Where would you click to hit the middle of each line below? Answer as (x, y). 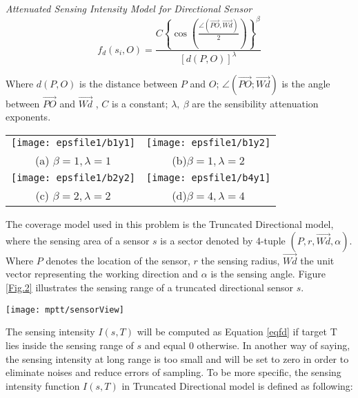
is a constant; (140, 103)
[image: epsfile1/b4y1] (209, 178)
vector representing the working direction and (102, 274)
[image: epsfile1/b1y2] (209, 143)
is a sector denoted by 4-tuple (223, 240)
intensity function (43, 385)
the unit (317, 260)
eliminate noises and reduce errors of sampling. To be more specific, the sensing (173, 372)
